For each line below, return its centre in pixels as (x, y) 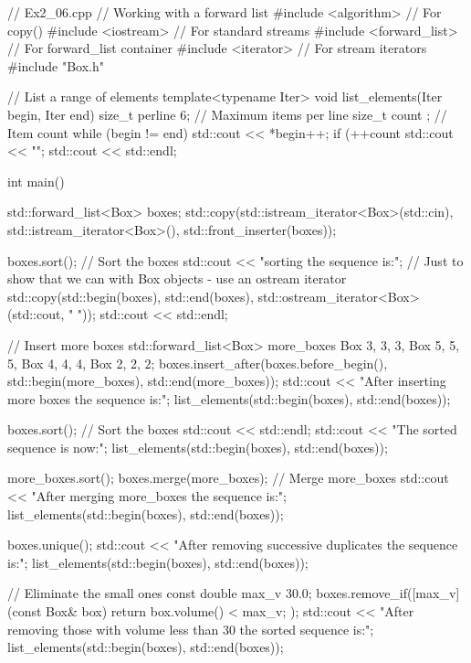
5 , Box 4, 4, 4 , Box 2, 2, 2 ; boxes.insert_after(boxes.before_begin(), (198, 363)
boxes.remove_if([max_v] (388, 593)
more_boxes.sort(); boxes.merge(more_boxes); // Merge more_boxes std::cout (228, 478)
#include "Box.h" (56, 65)
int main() (36, 181)
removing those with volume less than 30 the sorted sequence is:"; (191, 629)
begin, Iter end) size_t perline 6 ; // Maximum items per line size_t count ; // (227, 114)
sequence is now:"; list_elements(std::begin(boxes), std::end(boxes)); (198, 447)
